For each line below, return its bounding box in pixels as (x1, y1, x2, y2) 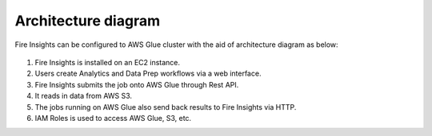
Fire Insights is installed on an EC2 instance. (34, 57, 180, 67)
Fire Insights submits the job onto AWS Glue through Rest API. (34, 80, 239, 89)
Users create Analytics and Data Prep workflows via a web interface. (34, 68, 262, 79)
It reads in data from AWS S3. (34, 91, 132, 101)
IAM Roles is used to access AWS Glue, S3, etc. (34, 113, 192, 122)
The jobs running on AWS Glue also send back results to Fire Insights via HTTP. (34, 102, 297, 111)
